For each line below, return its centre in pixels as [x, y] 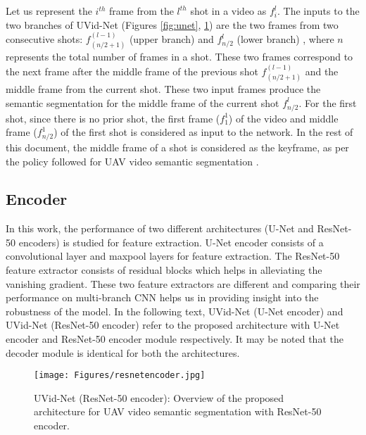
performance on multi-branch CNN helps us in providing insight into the [162, 297]
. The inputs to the [318, 11]
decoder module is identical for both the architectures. [123, 352]
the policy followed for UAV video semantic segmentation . [132, 161]
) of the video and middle [283, 118]
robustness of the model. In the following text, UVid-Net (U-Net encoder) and [175, 311]
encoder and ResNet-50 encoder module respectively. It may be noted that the [175, 339]
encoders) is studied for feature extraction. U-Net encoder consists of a [171, 242]
